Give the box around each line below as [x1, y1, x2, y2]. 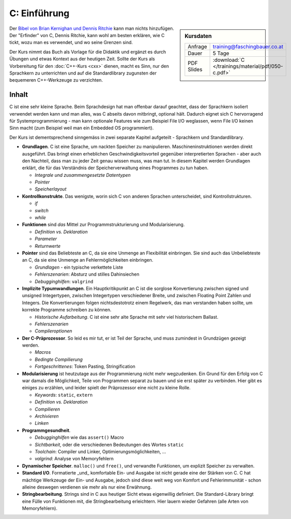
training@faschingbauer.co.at [212, 43, 283, 50]
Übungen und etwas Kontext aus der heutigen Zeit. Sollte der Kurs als [9, 56, 155, 62]
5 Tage [212, 50, 230, 57]
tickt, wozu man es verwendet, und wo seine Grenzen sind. [9, 40, 133, 46]
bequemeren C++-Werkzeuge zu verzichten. [9, 77, 103, 83]
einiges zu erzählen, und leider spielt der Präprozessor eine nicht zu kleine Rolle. [22, 385, 191, 391]
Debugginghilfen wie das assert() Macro [34, 434, 124, 440]
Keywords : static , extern [34, 392, 93, 398]
